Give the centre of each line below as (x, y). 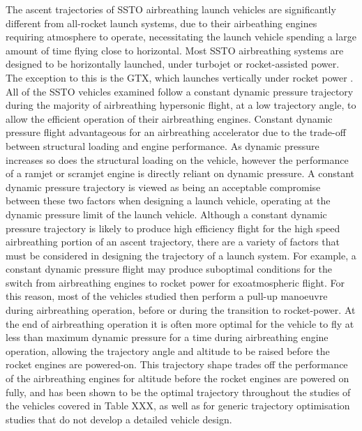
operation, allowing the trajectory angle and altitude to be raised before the (168, 350)
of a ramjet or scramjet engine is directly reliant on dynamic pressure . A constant (180, 173)
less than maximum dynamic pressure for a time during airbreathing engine (167, 337)
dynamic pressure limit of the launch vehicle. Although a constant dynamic (166, 214)
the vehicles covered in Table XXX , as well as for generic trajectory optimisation (178, 406)
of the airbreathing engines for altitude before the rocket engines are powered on (178, 378)
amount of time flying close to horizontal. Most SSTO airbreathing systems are (175, 50)
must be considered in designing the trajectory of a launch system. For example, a (181, 255)
